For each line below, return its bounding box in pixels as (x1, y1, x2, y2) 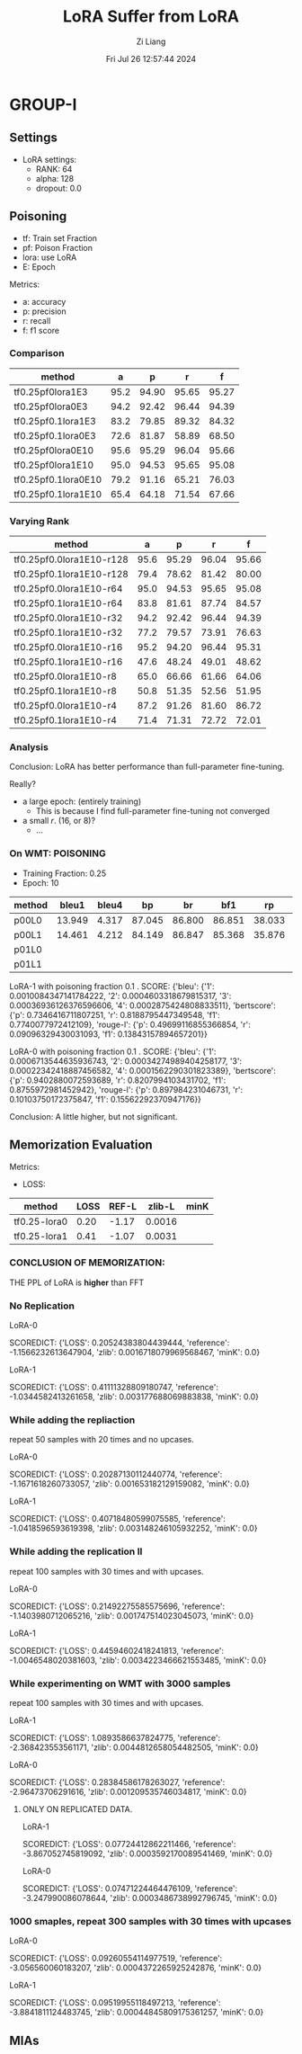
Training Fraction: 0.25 (22, 868, 106, 879)
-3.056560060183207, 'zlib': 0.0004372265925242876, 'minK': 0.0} (9, 1962, 262, 1973)
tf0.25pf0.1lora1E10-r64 (13, 597, 123, 610)
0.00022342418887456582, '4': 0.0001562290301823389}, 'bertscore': (9, 1065, 277, 1076)
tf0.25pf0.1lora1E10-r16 (13, 656, 123, 668)
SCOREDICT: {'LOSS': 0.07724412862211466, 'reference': (22, 1839, 236, 1850)
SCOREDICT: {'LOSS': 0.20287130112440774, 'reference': (9, 1469, 223, 1480)
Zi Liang (136, 36, 166, 47)
